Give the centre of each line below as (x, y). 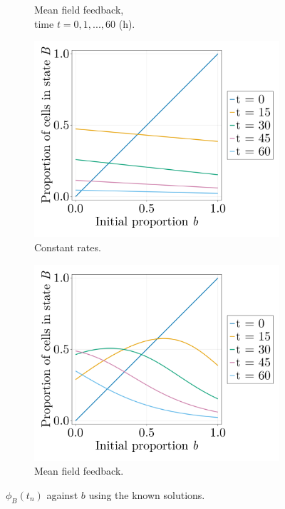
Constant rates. (68, 247)
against (62, 494)
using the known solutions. (147, 494)
